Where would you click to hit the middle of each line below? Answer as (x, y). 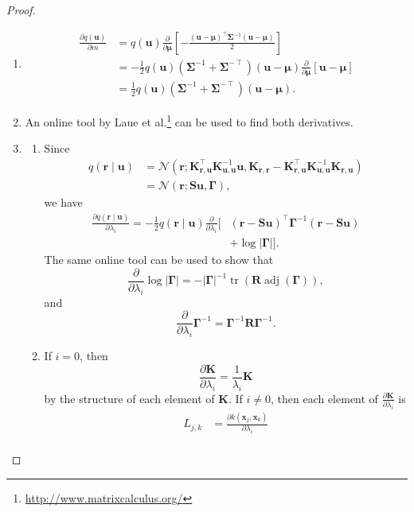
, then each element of (324, 398)
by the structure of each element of (129, 398)
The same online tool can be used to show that (159, 260)
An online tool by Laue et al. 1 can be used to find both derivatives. (189, 120)
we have (63, 202)
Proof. (21, 10)
